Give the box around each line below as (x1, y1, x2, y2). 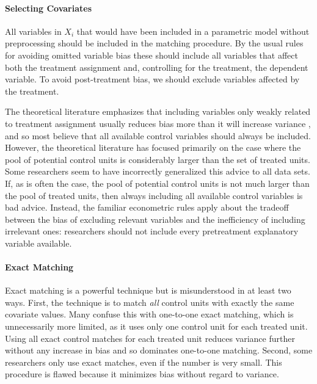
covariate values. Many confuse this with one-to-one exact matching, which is (5, 308, 294, 321)
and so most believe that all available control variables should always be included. (5, 129, 311, 142)
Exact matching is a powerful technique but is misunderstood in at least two (5, 284, 291, 297)
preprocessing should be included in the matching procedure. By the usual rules (5, 37, 304, 49)
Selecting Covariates (5, 1, 92, 14)
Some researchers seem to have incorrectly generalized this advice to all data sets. (5, 165, 310, 178)
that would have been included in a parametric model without (76, 24, 310, 37)
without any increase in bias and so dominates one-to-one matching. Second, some (5, 344, 313, 357)
